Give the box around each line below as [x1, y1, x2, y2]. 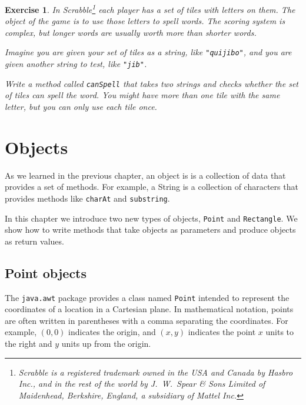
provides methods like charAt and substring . [5, 192, 170, 204]
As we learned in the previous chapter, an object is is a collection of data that [5, 169, 286, 181]
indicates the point [188, 326, 256, 338]
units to [265, 326, 294, 338]
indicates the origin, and [68, 326, 156, 338]
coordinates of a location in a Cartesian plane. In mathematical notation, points [5, 303, 294, 315]
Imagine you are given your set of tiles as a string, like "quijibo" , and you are [5, 46, 292, 58]
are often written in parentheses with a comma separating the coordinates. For [5, 314, 288, 326]
